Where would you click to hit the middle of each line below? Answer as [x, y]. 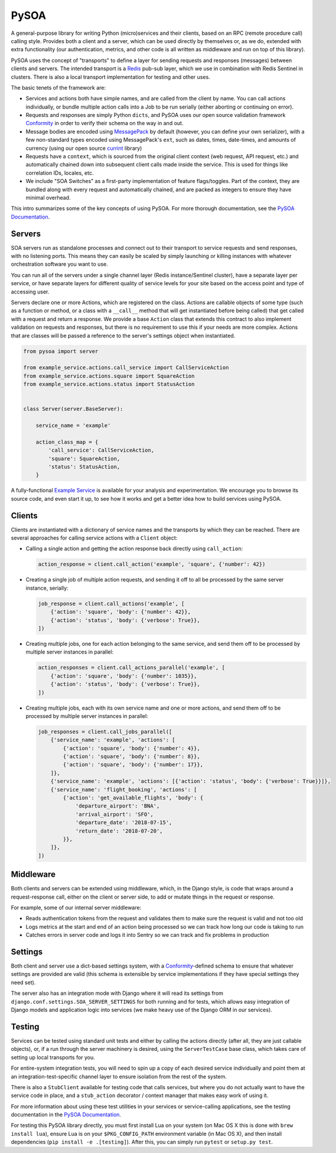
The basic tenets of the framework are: [58, 87]
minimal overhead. [48, 197]
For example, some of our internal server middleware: [76, 908]
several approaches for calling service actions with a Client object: [94, 538]
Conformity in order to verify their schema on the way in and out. [105, 123]
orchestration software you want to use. [60, 264]
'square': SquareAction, [84, 458]
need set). [23, 982]
